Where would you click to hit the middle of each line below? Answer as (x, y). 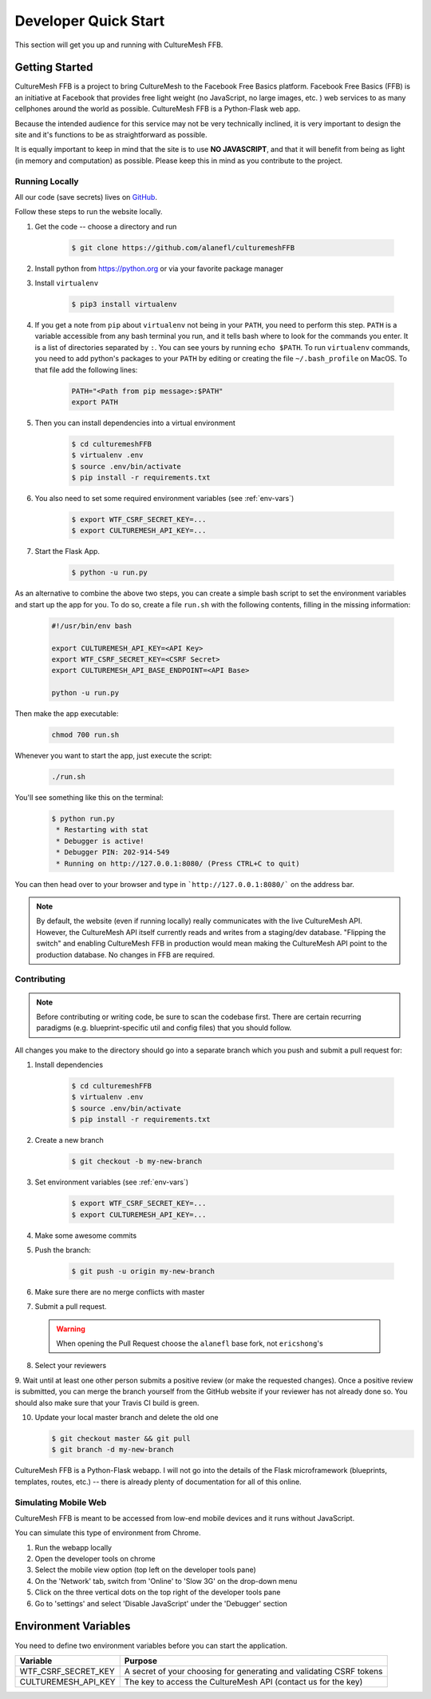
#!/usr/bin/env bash (91, 626)
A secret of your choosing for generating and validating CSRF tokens (253, 1671)
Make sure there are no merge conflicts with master (120, 1291)
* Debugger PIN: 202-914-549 (113, 852)
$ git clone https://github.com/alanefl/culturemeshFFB (183, 247)
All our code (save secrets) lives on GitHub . (86, 197)
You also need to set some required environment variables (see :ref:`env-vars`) (164, 499)
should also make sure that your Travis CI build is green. (107, 1403)
